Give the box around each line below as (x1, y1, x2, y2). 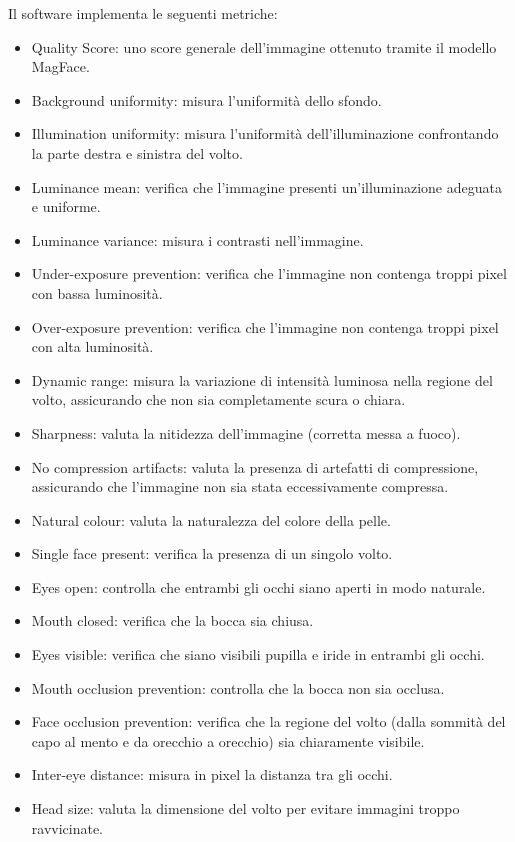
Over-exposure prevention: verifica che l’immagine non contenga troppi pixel (31, 316, 499, 337)
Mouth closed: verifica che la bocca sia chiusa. (31, 610, 314, 631)
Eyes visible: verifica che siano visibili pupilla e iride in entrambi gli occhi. (31, 644, 485, 665)
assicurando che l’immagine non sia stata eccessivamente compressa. (31, 476, 449, 497)
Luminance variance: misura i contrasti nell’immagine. (31, 229, 364, 250)
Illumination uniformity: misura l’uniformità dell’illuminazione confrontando (31, 123, 499, 144)
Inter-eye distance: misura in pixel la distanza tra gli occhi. (31, 764, 393, 785)
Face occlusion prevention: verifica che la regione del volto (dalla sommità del (31, 711, 506, 732)
